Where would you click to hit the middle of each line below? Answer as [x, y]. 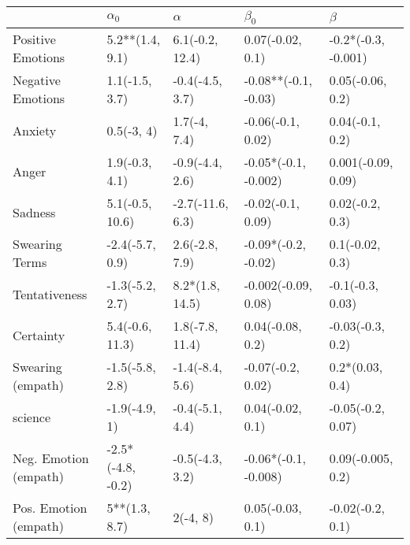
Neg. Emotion [51, 458]
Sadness [34, 212]
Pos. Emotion [50, 508]
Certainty [39, 335]
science [32, 417]
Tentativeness [50, 294]
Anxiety [35, 130]
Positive [34, 39]
